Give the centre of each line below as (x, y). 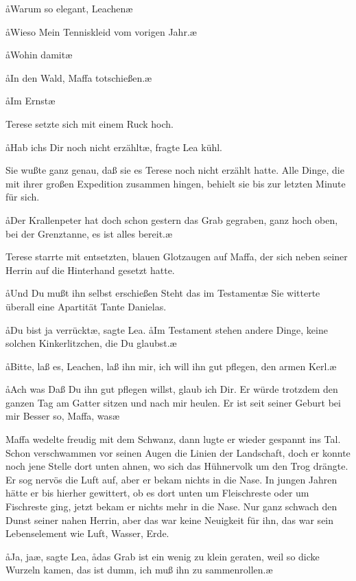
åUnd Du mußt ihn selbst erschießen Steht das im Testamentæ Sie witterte (163, 293)
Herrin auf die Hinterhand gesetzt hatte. (90, 270)
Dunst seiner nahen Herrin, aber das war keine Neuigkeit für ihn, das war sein (170, 520)
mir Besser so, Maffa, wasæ (63, 416)
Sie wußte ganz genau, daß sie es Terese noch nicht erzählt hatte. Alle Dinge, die (175, 170)
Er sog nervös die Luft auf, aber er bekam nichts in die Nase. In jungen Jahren (171, 479)
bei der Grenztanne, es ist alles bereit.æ (89, 233)
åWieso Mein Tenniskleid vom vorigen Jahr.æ (101, 31)
